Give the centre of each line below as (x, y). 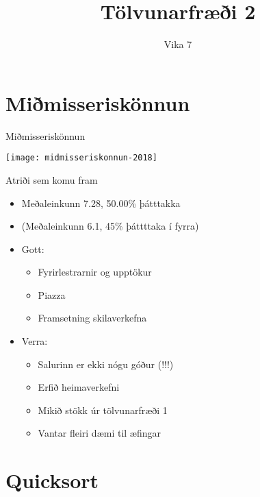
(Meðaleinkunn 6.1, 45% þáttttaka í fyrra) (110, 226)
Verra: (35, 341)
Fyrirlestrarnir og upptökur (95, 272)
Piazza (52, 294)
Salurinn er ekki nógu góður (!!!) (106, 364)
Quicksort (52, 480)
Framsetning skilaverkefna (92, 318)
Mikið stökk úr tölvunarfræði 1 (103, 410)
